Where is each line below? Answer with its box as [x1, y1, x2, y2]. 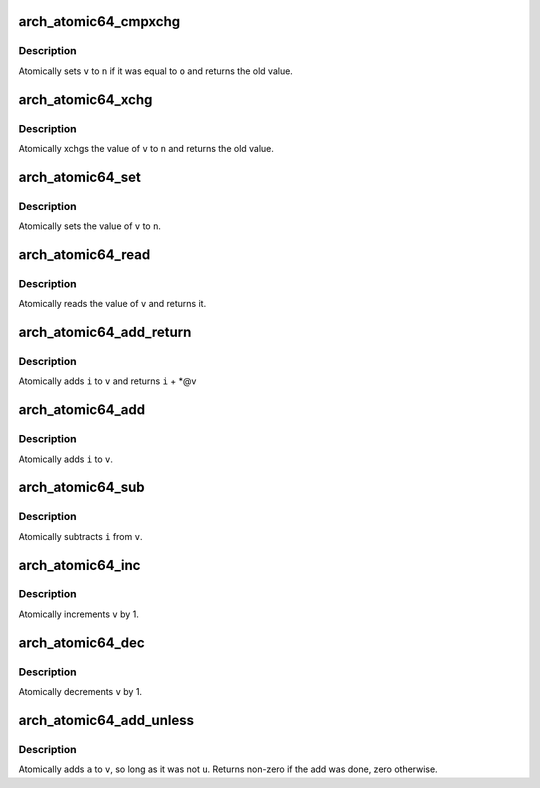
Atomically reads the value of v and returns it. [18, 298, 207, 310]
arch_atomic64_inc [18, 556, 141, 574]
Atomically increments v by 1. [18, 608, 140, 620]
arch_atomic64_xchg [18, 91, 153, 108]
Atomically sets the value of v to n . [18, 220, 162, 232]
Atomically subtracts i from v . [18, 530, 143, 542]
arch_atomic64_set [18, 168, 142, 185]
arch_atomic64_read [18, 246, 151, 263]
